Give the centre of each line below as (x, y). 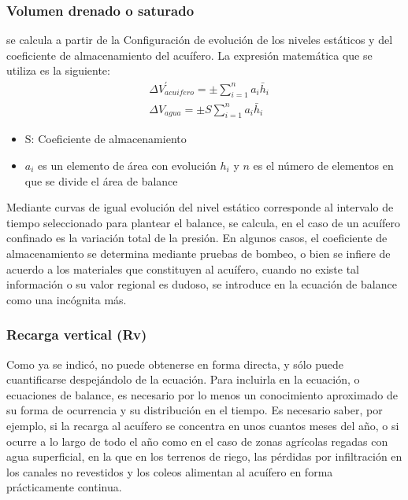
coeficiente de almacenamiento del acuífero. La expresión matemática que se (189, 55)
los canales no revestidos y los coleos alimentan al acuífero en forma (170, 471)
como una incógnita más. (67, 299)
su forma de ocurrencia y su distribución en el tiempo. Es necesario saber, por (195, 410)
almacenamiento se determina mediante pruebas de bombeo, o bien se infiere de (198, 253)
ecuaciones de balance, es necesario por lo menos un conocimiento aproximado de (202, 394)
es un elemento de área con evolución (127, 165)
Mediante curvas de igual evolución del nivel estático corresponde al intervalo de (200, 207)
